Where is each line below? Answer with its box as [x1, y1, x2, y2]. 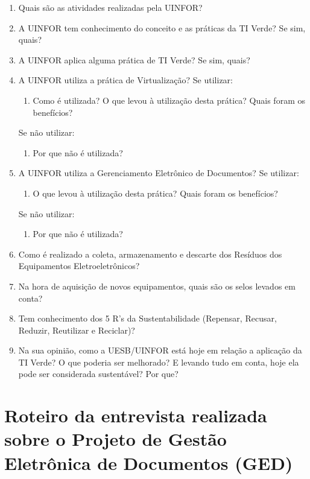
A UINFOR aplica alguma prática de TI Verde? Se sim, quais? [18, 53, 250, 66]
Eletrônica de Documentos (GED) [4, 450, 293, 475]
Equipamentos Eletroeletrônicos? [18, 259, 140, 272]
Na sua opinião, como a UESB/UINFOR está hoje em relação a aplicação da [18, 344, 302, 357]
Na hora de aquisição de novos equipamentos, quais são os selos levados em [18, 279, 296, 292]
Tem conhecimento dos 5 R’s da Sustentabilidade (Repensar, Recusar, [18, 312, 277, 325]
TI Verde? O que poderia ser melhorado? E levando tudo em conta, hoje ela [18, 355, 299, 368]
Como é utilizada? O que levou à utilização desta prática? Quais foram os [33, 94, 305, 106]
